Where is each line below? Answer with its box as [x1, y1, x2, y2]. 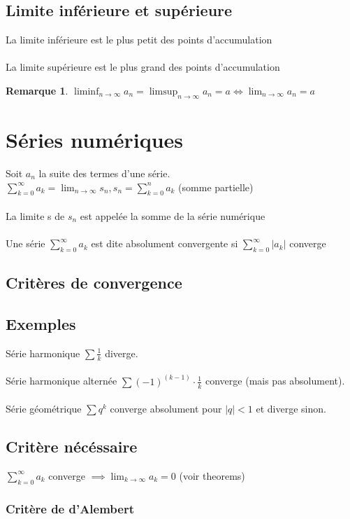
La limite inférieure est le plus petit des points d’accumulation [6, 32, 272, 47]
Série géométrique [6, 401, 82, 416]
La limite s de [6, 208, 65, 223]
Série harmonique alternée [6, 373, 117, 388]
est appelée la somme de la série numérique [80, 208, 265, 223]
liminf [74, 86, 99, 97]
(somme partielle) [178, 179, 254, 194]
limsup [149, 86, 178, 97]
